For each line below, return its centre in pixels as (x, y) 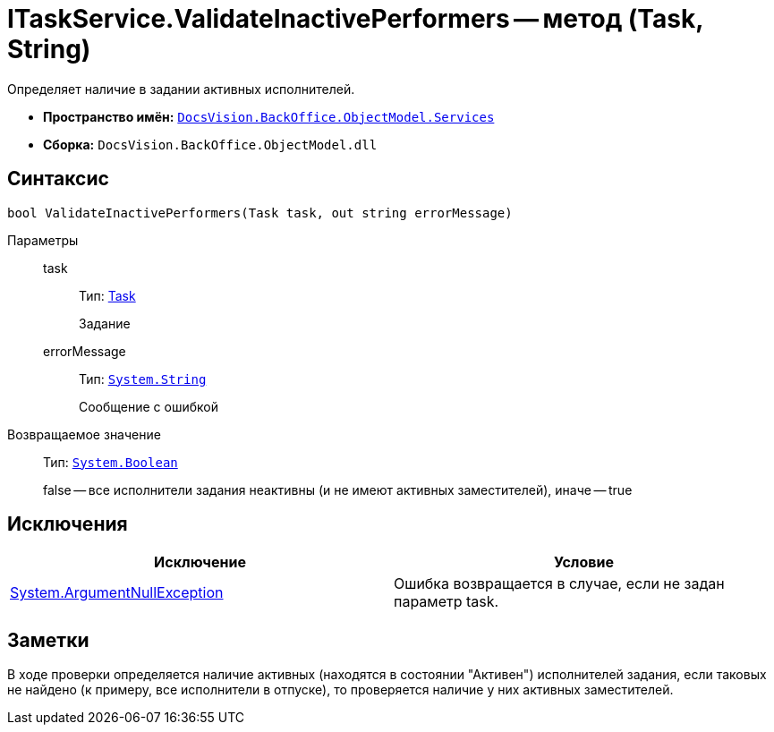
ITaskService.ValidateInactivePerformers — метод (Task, (355, 19)
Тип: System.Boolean (111, 462)
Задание (105, 323)
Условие (584, 562)
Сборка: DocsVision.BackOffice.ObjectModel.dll (210, 144)
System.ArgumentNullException (117, 593)
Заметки (48, 640)
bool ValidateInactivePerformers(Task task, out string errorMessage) (260, 213)
